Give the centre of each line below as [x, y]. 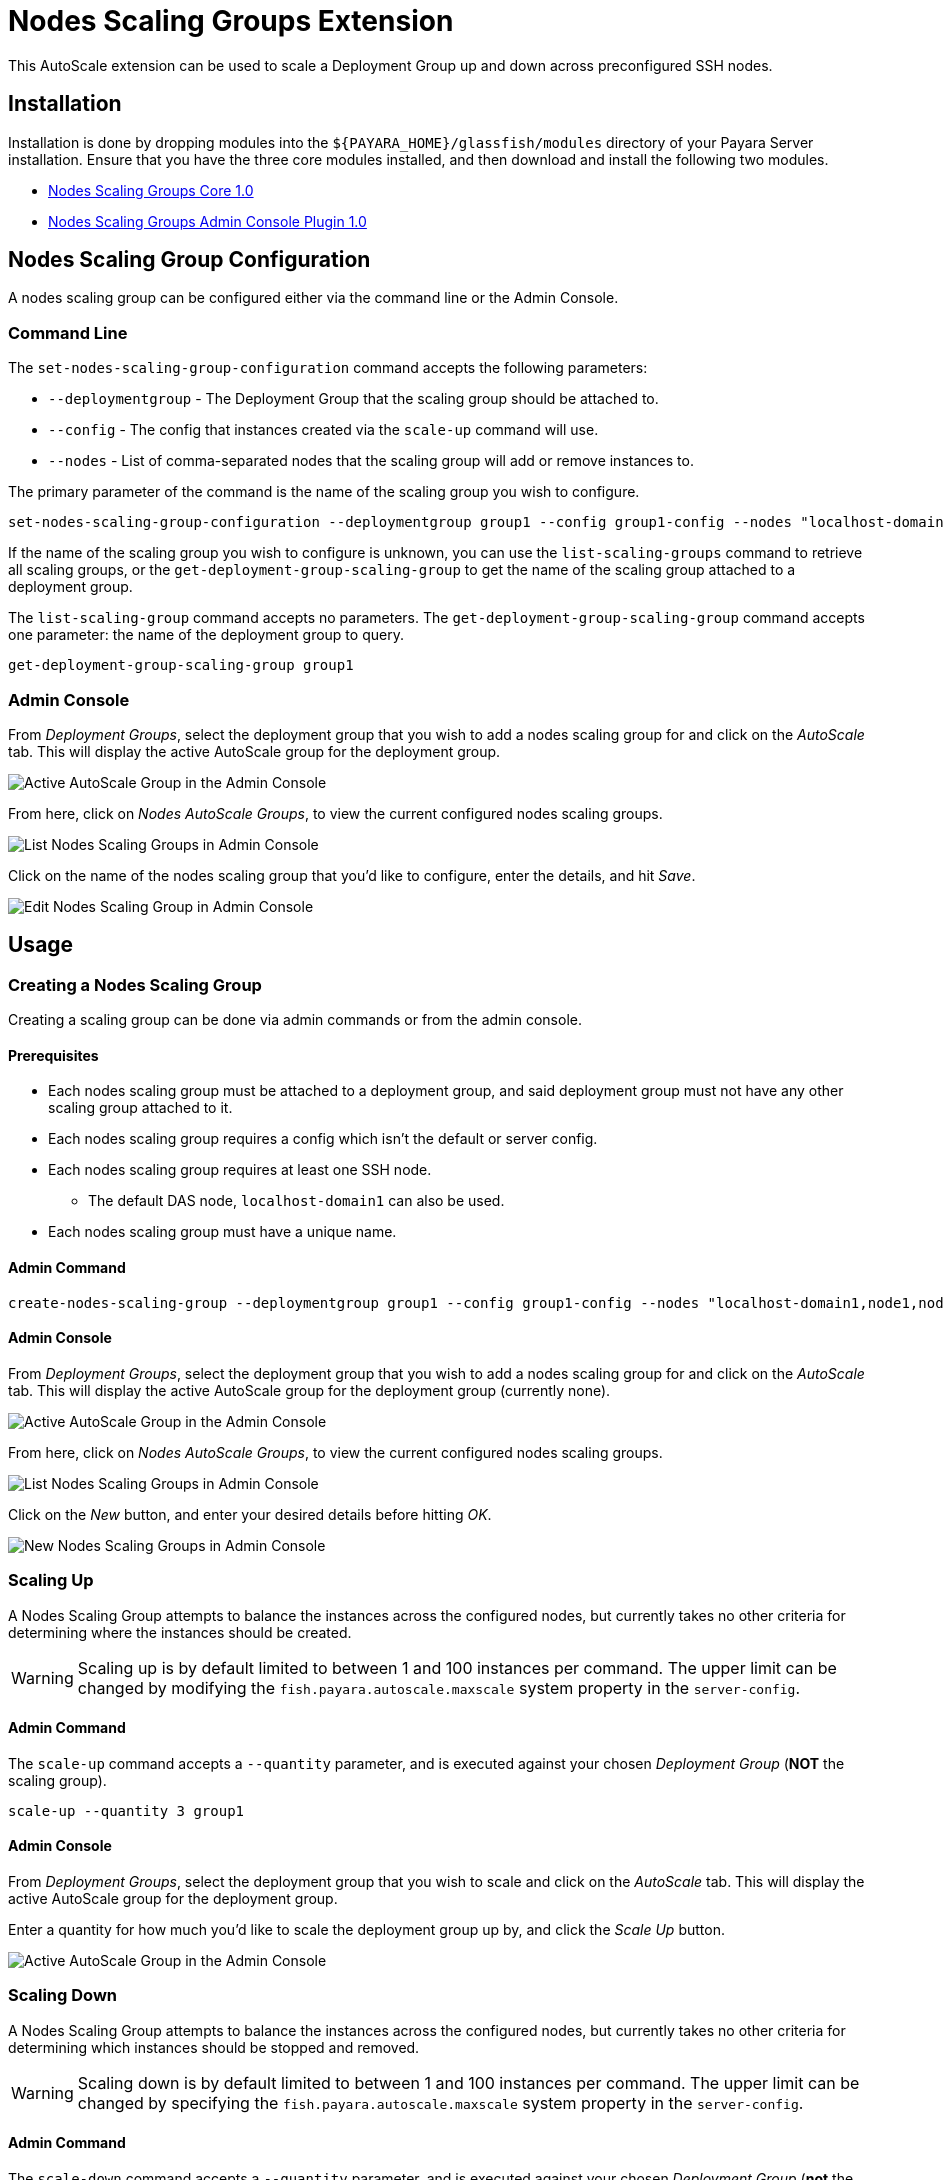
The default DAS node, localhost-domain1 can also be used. [296, 1201]
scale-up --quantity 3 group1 [126, 1810]
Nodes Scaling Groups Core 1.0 [151, 190]
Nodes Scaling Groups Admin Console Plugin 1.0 [207, 221]
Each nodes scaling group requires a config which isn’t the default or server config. [323, 1139]
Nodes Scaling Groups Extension [231, 21]
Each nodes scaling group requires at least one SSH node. [240, 1170]
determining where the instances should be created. [180, 1632]
